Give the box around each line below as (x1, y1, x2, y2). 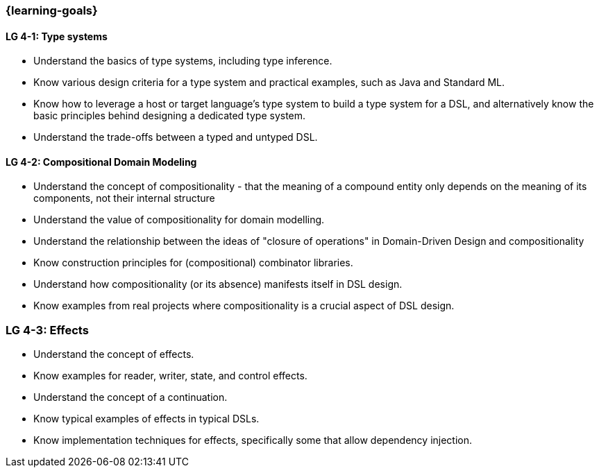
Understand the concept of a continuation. (33, 391, 228, 404)
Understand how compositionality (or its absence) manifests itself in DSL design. (33, 278, 403, 291)
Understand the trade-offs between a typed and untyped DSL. (33, 131, 318, 144)
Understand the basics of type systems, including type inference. (33, 55, 332, 67)
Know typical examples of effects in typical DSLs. (33, 413, 260, 425)
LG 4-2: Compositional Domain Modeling (6, 155, 197, 168)
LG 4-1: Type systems (6, 30, 108, 42)
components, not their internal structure (33, 192, 215, 205)
